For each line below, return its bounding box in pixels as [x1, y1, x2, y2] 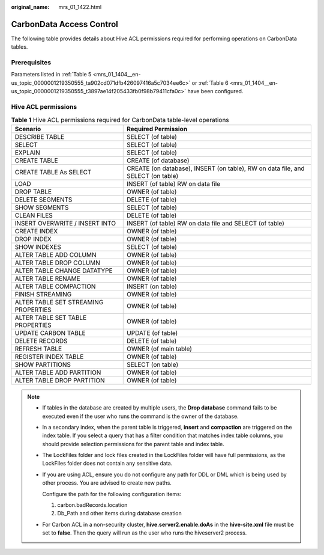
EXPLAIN [14, 148, 40, 156]
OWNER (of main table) [127, 345, 192, 353]
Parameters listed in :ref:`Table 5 [11, 71, 92, 78]
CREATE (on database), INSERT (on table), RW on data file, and [127, 164, 305, 173]
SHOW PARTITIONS [14, 360, 71, 369]
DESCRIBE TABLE [14, 132, 65, 141]
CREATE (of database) [127, 156, 190, 165]
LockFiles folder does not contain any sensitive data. [42, 460, 173, 467]
